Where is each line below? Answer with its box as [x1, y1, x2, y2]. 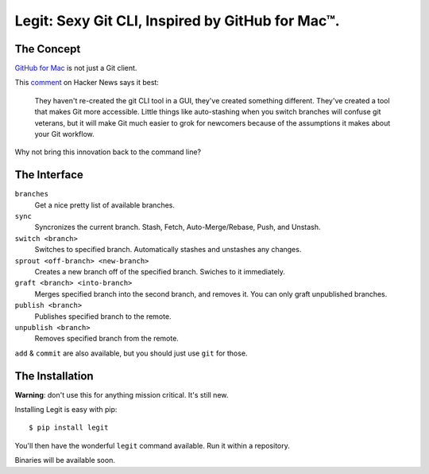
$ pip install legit [29, 423, 109, 433]
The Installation [14, 369, 95, 383]
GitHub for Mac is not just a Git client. [14, 64, 137, 73]
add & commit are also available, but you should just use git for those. [14, 348, 248, 358]
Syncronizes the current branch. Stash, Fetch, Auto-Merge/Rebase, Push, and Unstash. [34, 223, 321, 232]
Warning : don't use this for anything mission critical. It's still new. [14, 390, 229, 399]
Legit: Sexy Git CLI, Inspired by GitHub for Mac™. [14, 12, 341, 29]
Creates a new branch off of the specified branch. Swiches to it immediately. [34, 267, 286, 277]
